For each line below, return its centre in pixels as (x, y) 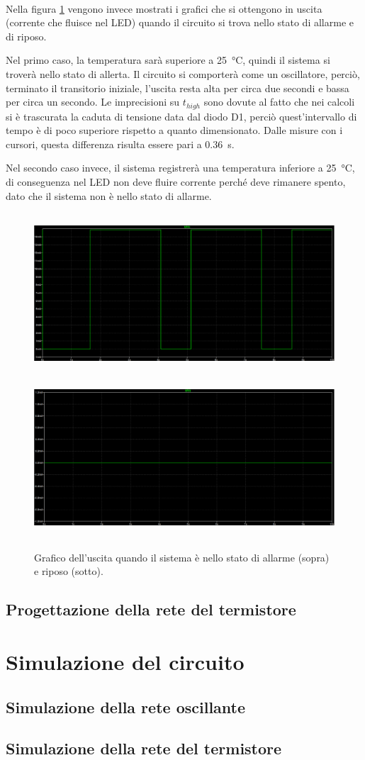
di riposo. (26, 36)
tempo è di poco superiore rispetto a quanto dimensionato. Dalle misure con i (174, 130)
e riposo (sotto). (69, 571)
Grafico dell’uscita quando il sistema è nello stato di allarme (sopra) (182, 557)
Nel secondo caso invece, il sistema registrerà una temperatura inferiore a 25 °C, (180, 168)
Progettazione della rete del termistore (151, 609)
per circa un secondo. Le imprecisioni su (93, 102)
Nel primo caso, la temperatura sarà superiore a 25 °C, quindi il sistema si (168, 60)
